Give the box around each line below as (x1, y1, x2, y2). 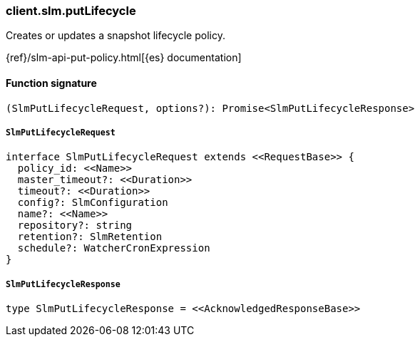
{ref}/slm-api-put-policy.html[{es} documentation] (6, 51, 242, 64)
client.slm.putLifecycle (6, 4, 136, 18)
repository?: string (17, 219, 133, 232)
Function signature (6, 76, 97, 89)
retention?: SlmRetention (17, 231, 163, 243)
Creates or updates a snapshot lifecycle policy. (6, 29, 225, 42)
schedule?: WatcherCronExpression (17, 242, 210, 254)
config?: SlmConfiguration (17, 197, 168, 209)
